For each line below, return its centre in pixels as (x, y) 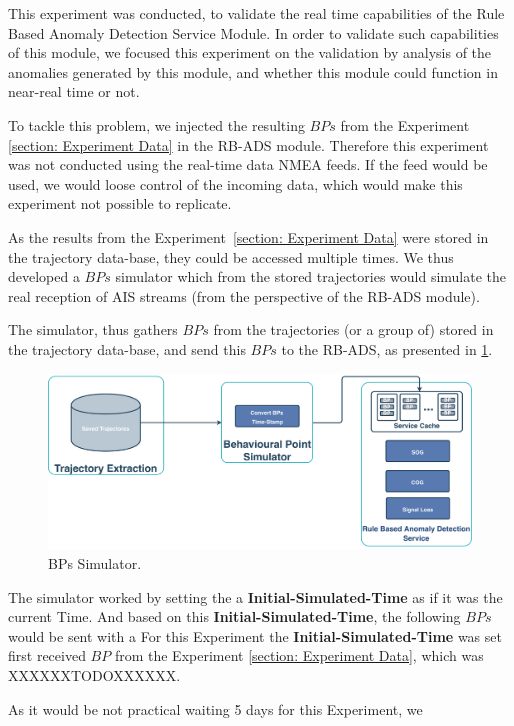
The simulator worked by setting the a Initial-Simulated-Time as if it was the (255, 596)
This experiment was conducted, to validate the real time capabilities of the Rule (256, 13)
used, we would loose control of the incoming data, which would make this (235, 183)
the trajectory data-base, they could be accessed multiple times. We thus (231, 256)
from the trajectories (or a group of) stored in (353, 329)
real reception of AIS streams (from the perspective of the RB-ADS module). (244, 295)
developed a (44, 276)
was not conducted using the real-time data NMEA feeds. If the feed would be (248, 164)
